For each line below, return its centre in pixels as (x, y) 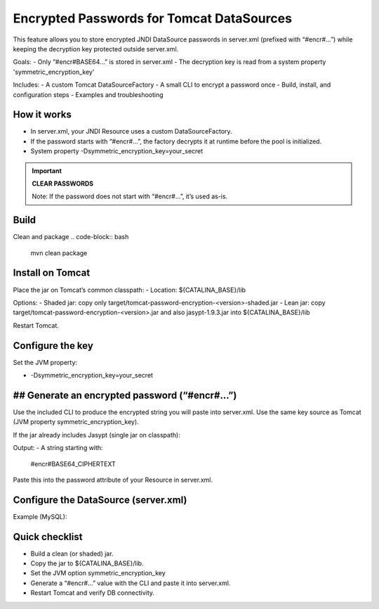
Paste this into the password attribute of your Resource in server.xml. (113, 480)
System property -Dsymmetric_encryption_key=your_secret (117, 151)
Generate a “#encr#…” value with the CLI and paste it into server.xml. (131, 583)
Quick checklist (48, 537)
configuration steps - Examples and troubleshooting (88, 94)
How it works (42, 115)
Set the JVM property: (45, 362)
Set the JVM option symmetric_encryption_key (98, 573)
